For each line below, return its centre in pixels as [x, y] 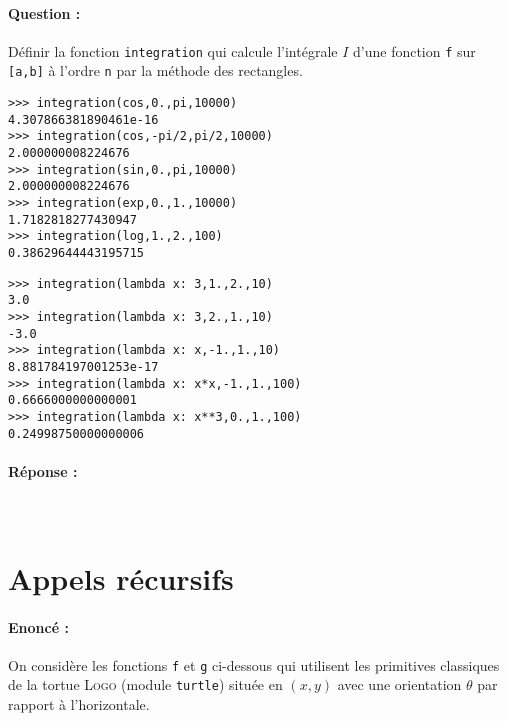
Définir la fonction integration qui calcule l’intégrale [173, 50]
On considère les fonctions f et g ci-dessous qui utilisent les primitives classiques [254, 664]
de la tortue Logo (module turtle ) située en [145, 684]
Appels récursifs [121, 577]
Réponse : [43, 470]
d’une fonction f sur [414, 50]
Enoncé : [38, 626]
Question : [44, 12]
